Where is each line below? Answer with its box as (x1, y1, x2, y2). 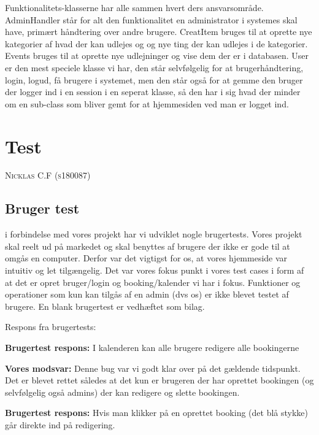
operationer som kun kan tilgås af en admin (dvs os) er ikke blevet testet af (5, 288, 289, 301)
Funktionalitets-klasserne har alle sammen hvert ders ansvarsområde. (5, 1, 264, 13)
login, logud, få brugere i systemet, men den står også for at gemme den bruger (5, 73, 303, 86)
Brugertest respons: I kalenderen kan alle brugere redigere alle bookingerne (5, 341, 299, 354)
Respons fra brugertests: (5, 320, 96, 333)
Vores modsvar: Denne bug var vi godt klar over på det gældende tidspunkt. (5, 361, 301, 374)
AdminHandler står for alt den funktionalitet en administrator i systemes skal (5, 13, 298, 26)
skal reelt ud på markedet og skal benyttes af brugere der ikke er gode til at (5, 239, 290, 252)
